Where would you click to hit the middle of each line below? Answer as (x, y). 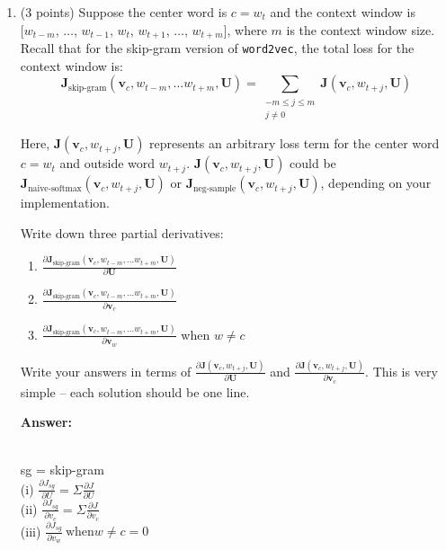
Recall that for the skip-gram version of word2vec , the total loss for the (217, 48)
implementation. (65, 203)
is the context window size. (361, 29)
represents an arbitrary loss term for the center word (294, 143)
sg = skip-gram (62, 470)
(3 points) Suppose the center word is (124, 12)
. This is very (401, 371)
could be (313, 163)
